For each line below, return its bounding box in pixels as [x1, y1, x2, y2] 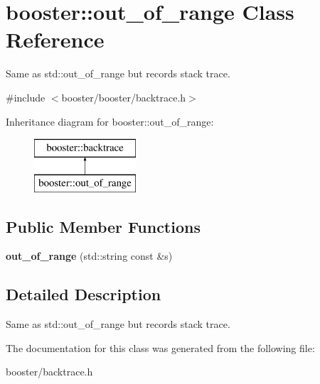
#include [6, 89, 46, 104]
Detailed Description [6, 283, 161, 305]
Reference [6, 25, 105, 54]
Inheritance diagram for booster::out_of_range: [6, 114, 214, 128]
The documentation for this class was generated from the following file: [6, 340, 315, 355]
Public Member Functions [6, 215, 201, 237]
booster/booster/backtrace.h [61, 89, 186, 104]
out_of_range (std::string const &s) [6, 248, 173, 263]
